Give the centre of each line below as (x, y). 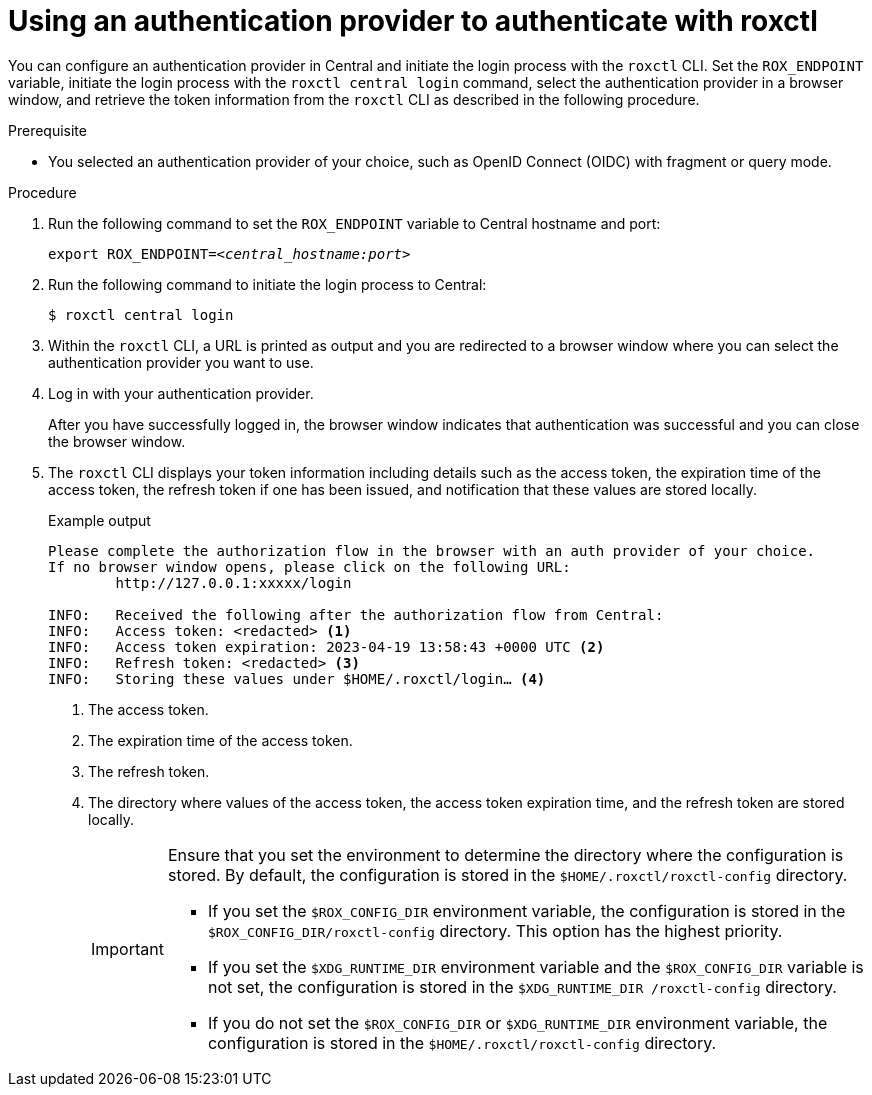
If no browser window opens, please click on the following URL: (309, 566)
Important (127, 948)
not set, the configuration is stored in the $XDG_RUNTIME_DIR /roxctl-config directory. (522, 986)
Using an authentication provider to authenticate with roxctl (413, 21)
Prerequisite (47, 130)
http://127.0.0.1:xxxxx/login (233, 582)
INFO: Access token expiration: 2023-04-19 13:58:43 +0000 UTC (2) (326, 646)
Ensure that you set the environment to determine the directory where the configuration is (505, 854)
